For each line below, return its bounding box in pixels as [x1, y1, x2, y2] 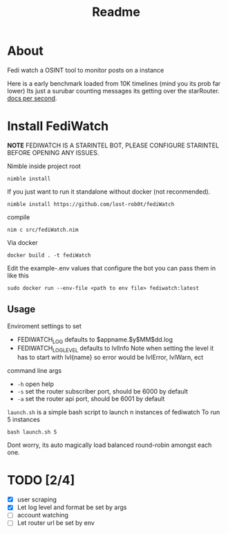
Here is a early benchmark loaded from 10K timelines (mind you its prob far [7, 79, 221, 87]
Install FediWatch [7, 118, 109, 134]
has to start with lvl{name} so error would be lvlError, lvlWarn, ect [17, 353, 204, 362]
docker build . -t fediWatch [7, 252, 91, 259]
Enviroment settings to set [7, 322, 82, 330]
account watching [17, 511, 69, 519]
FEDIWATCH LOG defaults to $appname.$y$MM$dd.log [17, 335, 173, 345]
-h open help [17, 380, 54, 388]
